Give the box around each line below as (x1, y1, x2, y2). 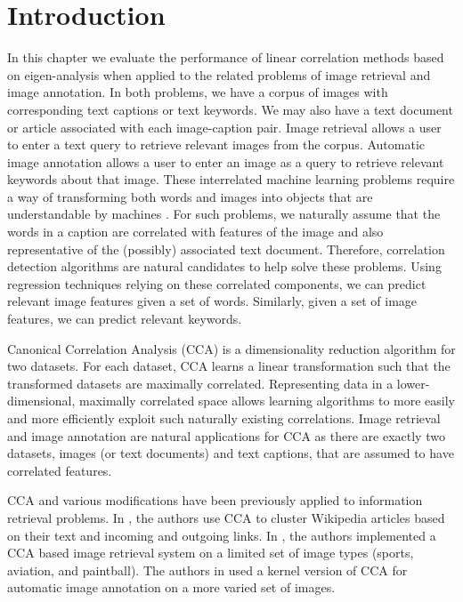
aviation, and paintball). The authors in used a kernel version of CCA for (7, 560, 408, 579)
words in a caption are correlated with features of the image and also (7, 222, 384, 241)
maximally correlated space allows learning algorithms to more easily (78, 391, 456, 410)
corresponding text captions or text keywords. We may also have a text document (7, 100, 453, 118)
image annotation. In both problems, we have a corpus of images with (7, 83, 388, 101)
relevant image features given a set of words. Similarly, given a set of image (7, 292, 418, 310)
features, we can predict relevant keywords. (7, 309, 242, 328)
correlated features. (7, 461, 112, 479)
